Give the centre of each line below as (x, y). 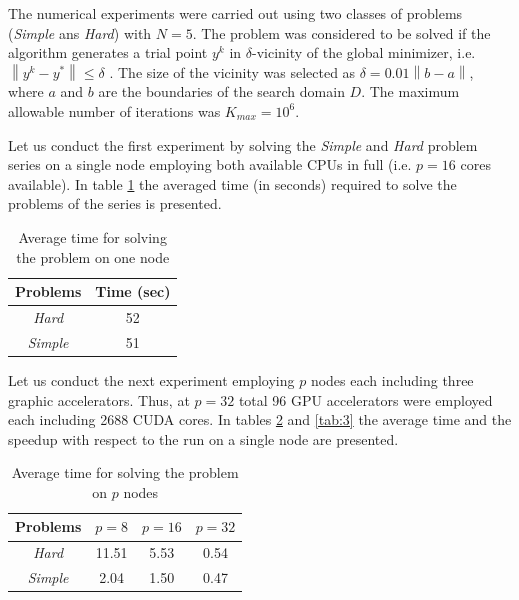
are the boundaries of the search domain (221, 91)
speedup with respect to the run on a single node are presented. (203, 438)
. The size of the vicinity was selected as (232, 71)
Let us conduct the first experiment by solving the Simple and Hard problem (243, 144)
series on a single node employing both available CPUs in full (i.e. (210, 164)
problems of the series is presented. (115, 203)
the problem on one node (93, 256)
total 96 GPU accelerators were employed (365, 399)
